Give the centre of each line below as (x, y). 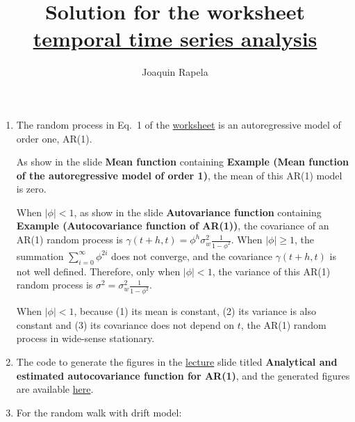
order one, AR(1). (54, 138)
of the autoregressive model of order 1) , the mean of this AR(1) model (179, 175)
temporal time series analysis (175, 39)
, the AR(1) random (283, 324)
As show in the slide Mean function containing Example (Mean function (182, 162)
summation (40, 255)
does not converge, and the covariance (192, 255)
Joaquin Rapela (175, 72)
